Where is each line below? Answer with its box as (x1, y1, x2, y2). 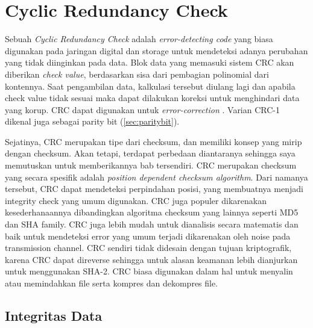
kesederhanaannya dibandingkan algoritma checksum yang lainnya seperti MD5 (5, 206, 299, 218)
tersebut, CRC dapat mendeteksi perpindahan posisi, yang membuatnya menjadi (5, 182, 303, 195)
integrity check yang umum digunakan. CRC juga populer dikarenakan (5, 194, 267, 206)
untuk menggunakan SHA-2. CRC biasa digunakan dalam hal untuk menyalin (5, 265, 293, 277)
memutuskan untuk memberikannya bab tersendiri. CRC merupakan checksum (5, 159, 297, 172)
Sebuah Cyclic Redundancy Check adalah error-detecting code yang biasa (5, 32, 273, 45)
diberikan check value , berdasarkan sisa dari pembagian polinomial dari (5, 67, 269, 80)
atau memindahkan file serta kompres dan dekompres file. (5, 277, 218, 289)
